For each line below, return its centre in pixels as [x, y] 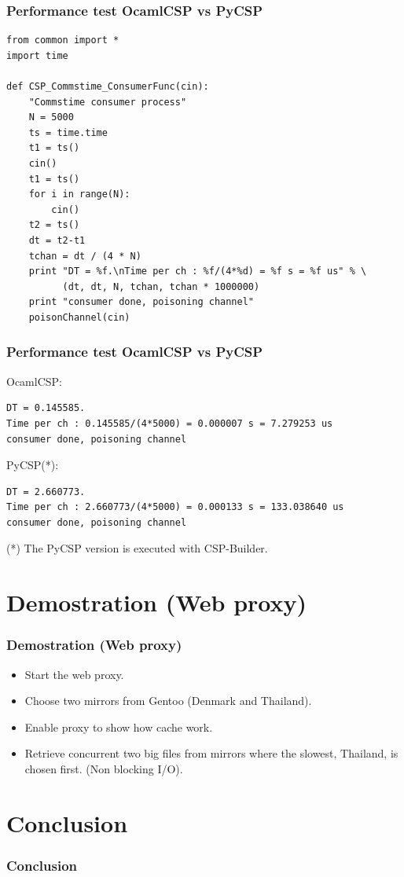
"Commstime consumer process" [108, 102]
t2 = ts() [54, 225]
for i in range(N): [79, 194]
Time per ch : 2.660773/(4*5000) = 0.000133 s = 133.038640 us [175, 507]
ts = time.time [68, 132]
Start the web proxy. [74, 674]
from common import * [63, 40]
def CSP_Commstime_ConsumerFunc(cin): [108, 86]
